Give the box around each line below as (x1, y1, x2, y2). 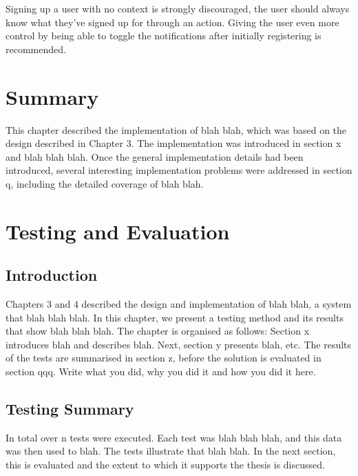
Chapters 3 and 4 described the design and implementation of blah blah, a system (6, 297, 352, 311)
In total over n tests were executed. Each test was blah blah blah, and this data (6, 430, 342, 444)
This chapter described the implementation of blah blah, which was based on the (6, 122, 347, 137)
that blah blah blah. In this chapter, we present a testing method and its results (6, 310, 344, 324)
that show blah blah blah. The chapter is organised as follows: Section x (6, 324, 310, 338)
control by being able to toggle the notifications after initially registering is (6, 28, 322, 43)
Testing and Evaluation (6, 217, 230, 245)
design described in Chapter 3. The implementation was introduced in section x (6, 136, 341, 150)
